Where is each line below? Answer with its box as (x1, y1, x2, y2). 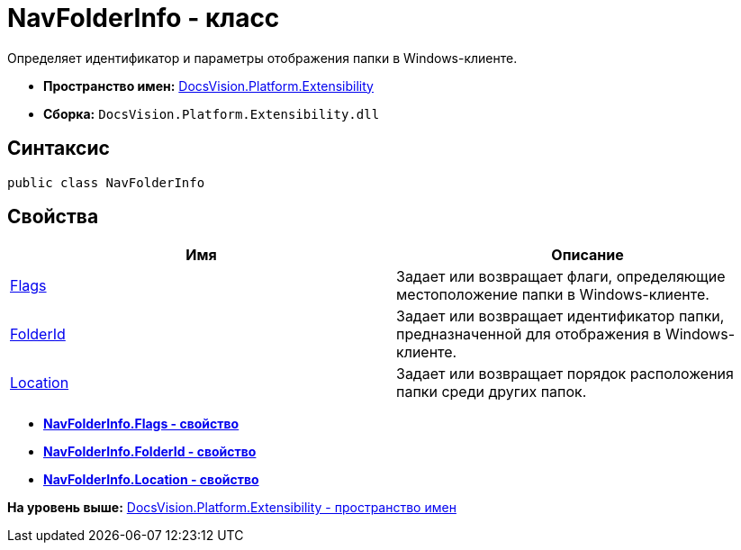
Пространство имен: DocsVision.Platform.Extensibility (43, 77, 374, 94)
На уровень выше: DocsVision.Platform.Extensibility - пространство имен (7, 500, 456, 516)
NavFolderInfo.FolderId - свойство (43, 444, 257, 460)
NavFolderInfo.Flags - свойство (43, 416, 239, 432)
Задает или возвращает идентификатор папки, (396, 307, 725, 326)
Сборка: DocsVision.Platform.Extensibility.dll (43, 105, 380, 122)
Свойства (7, 205, 99, 229)
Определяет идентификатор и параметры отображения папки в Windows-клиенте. (7, 50, 518, 66)
